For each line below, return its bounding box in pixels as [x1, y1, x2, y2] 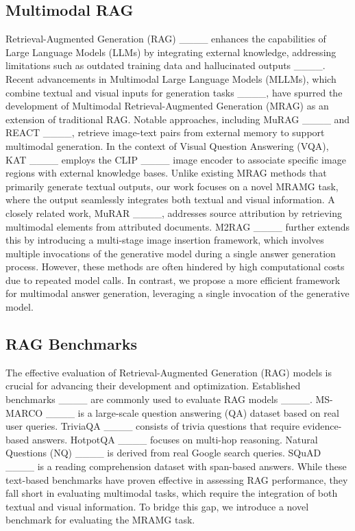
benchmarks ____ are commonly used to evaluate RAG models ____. [5, 392, 313, 406]
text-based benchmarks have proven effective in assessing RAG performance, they [5, 472, 348, 487]
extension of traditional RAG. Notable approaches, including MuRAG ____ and [5, 112, 350, 126]
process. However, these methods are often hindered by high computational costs [5, 259, 345, 274]
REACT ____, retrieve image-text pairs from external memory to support [5, 125, 325, 140]
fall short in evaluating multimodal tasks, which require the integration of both [5, 486, 338, 500]
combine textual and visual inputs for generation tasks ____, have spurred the [5, 85, 343, 99]
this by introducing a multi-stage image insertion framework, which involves [5, 233, 324, 247]
